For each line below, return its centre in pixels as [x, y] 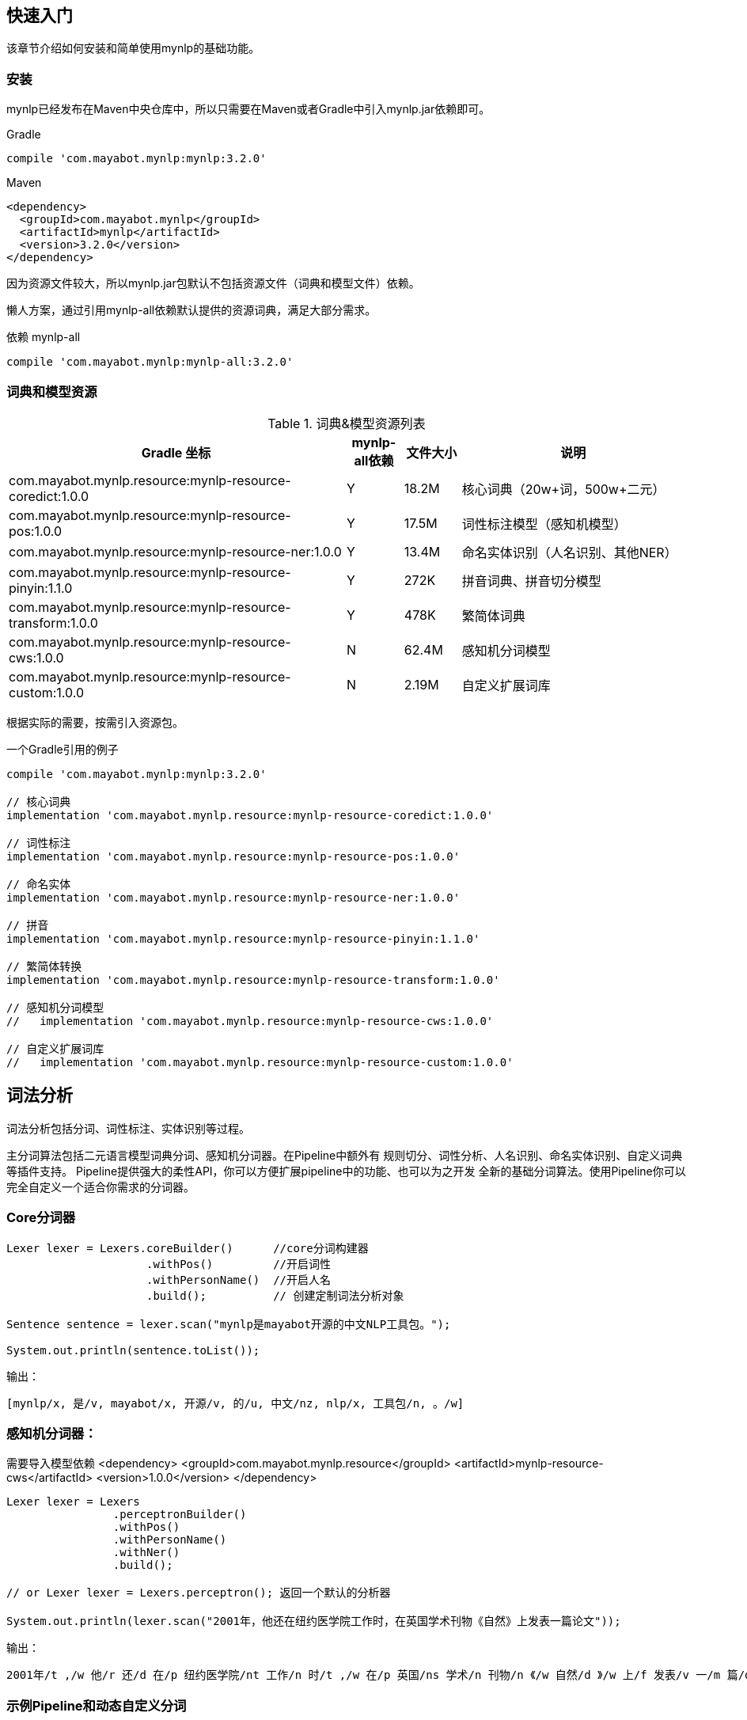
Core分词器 [41, 1218]
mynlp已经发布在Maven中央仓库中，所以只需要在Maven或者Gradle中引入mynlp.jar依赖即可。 [248, 109]
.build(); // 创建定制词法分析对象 [275, 1295]
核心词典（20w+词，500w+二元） [563, 489]
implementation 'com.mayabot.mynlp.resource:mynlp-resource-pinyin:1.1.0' [243, 938]
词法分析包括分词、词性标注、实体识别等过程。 [128, 1128]
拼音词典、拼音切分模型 [531, 581]
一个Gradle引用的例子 [63, 749]
